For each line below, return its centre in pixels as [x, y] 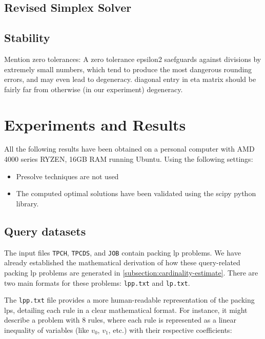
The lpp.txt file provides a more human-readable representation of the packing [129, 300]
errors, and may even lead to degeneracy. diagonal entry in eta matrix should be [130, 79]
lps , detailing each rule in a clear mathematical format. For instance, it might [126, 310]
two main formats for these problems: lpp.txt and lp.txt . [97, 282]
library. [27, 203]
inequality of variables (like [47, 330]
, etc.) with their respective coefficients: [170, 330]
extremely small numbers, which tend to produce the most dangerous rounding [128, 69]
